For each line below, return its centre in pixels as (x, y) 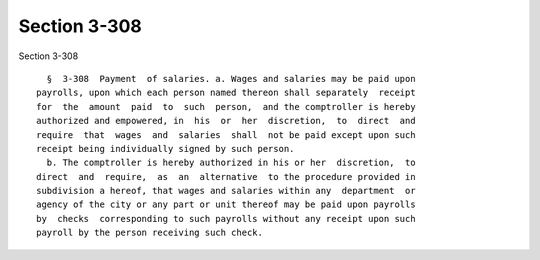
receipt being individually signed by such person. (165, 148)
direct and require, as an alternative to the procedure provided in (226, 176)
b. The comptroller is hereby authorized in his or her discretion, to (231, 163)
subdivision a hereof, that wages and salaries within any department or (226, 191)
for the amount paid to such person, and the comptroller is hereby (226, 106)
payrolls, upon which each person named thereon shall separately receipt (226, 93)
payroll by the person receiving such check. (150, 233)
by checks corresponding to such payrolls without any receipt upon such (226, 218)
